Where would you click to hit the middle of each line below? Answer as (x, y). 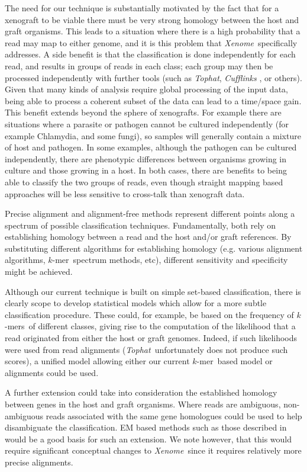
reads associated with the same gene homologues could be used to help (174, 415)
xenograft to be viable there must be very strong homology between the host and (152, 19)
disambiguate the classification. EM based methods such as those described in (146, 427)
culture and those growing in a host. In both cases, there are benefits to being (146, 170)
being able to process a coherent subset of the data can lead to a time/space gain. (153, 100)
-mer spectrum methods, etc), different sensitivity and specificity (170, 260)
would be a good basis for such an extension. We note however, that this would (148, 439)
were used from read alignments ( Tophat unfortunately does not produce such (146, 349)
